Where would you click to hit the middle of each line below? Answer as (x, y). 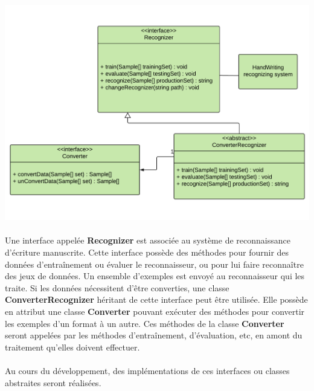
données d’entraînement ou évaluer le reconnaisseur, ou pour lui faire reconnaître (154, 264)
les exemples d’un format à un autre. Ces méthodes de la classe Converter (145, 323)
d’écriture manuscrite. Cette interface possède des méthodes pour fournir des (147, 252)
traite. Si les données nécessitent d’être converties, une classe (117, 287)
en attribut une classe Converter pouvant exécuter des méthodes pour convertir (155, 312)
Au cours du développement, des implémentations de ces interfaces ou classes (147, 370)
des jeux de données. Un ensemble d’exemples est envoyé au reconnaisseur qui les (155, 276)
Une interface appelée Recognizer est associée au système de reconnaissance (148, 240)
